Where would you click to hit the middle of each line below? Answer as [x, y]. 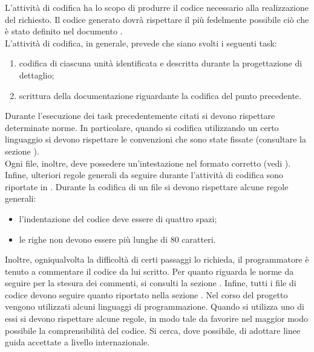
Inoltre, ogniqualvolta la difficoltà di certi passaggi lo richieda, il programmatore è [157, 259]
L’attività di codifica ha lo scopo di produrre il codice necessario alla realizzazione [157, 7]
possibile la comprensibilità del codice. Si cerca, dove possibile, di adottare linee [153, 330]
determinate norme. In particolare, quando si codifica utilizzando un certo [142, 127]
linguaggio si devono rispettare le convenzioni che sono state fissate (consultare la [156, 139]
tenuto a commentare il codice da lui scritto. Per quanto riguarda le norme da [149, 271]
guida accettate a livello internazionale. [77, 342]
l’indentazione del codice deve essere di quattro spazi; [118, 218]
